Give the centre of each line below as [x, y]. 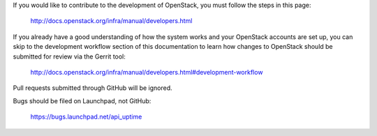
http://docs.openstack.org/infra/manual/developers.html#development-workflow [147, 72]
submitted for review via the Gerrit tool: [69, 56]
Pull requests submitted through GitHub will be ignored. [93, 88]
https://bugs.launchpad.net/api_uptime [86, 117]
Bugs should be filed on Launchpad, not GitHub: [82, 100]
